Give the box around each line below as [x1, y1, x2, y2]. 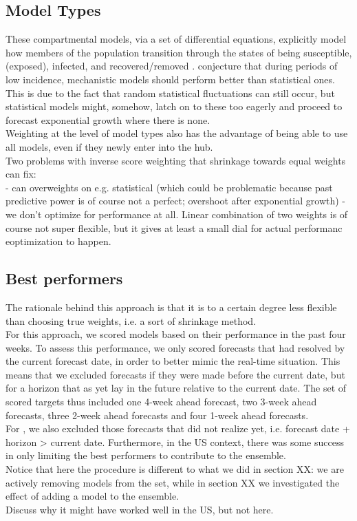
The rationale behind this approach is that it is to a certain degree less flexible [6, 299, 337, 314]
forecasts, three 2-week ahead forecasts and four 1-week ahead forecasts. [6, 407, 309, 422]
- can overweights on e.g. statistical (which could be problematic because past [6, 180, 333, 194]
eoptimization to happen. [6, 234, 111, 248]
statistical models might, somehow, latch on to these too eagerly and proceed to [6, 99, 343, 114]
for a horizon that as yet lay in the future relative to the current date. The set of [6, 381, 347, 395]
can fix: [6, 167, 36, 181]
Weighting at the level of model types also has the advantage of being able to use [6, 126, 348, 140]
